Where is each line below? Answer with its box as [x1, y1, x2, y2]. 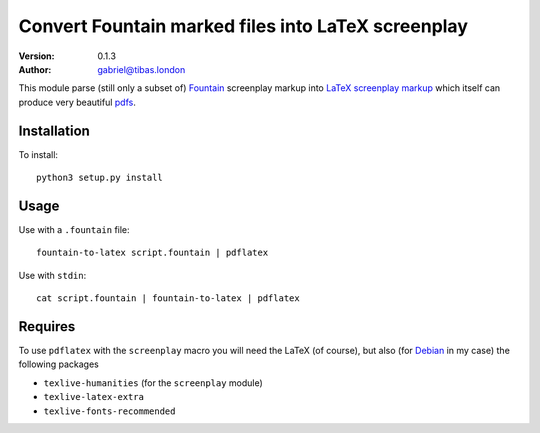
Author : [18, 63, 52, 75]
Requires [18, 318, 76, 335]
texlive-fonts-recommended [43, 405, 176, 417]
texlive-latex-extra [43, 391, 145, 403]
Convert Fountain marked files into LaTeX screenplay [18, 15, 469, 37]
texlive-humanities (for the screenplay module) [43, 376, 264, 389]
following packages [18, 358, 99, 370]
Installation [18, 122, 90, 139]
